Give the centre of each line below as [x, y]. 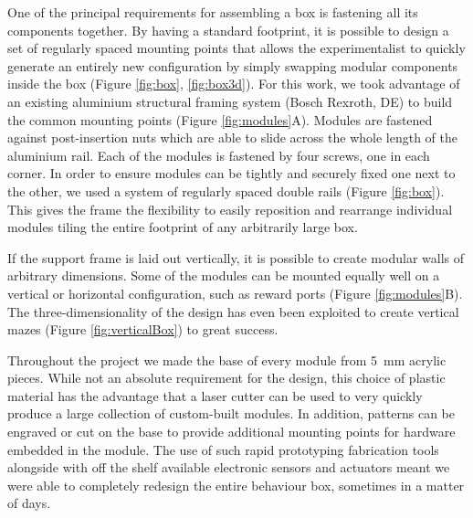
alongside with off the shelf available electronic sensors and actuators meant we [229, 467]
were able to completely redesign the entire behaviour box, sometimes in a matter [236, 485]
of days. [29, 503]
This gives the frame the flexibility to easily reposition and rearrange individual [230, 209]
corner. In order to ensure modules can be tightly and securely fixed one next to [231, 173]
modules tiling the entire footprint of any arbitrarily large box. [183, 227]
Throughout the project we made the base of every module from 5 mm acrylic [227, 359]
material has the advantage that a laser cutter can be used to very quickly [215, 395]
